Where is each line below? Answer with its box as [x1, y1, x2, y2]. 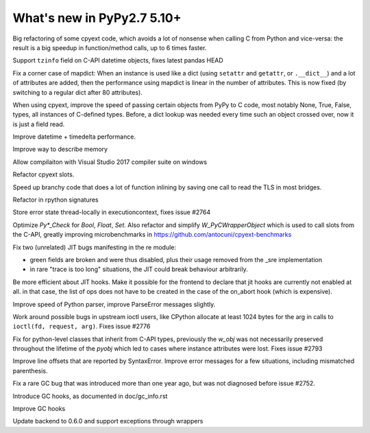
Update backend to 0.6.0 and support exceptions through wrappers [12, 417, 203, 425]
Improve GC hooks [12, 405, 66, 413]
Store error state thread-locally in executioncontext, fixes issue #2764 [12, 208, 211, 216]
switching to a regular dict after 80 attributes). [12, 88, 143, 96]
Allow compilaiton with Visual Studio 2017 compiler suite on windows [12, 158, 208, 166]
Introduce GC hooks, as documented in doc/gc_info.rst [12, 392, 168, 400]
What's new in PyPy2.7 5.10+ [12, 10, 182, 25]
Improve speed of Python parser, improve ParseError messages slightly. [12, 300, 216, 308]
